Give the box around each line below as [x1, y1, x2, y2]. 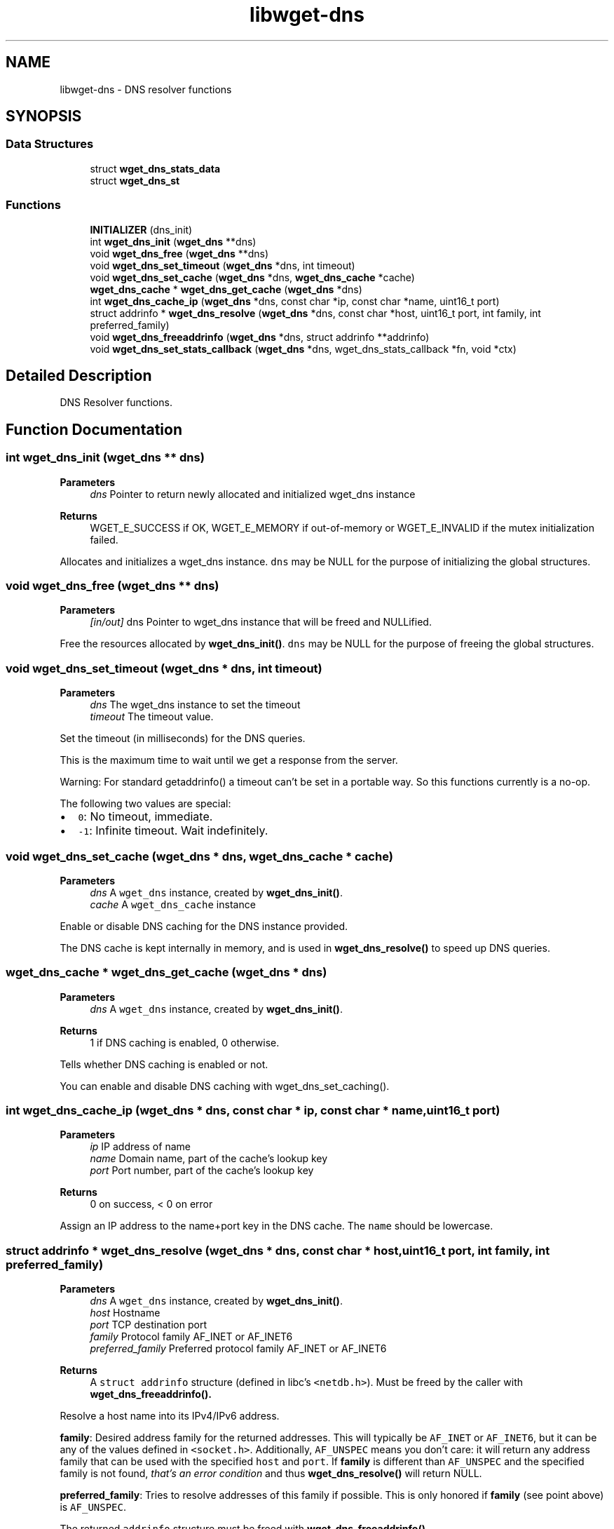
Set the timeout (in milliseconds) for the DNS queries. [60, 732, 306, 745]
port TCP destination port [90, 1319, 207, 1331]
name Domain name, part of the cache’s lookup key [90, 1152, 328, 1165]
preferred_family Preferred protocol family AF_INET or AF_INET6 [90, 1342, 387, 1355]
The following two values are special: [60, 797, 231, 810]
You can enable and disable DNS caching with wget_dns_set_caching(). [60, 1079, 390, 1092]
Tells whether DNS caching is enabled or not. [60, 1058, 268, 1070]
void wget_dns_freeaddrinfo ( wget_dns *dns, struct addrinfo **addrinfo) [90, 330, 430, 343]
